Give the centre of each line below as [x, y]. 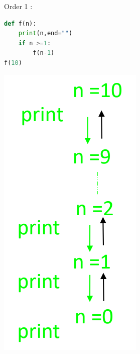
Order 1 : [18, 6]
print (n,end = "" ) [45, 33]
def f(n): [20, 23]
